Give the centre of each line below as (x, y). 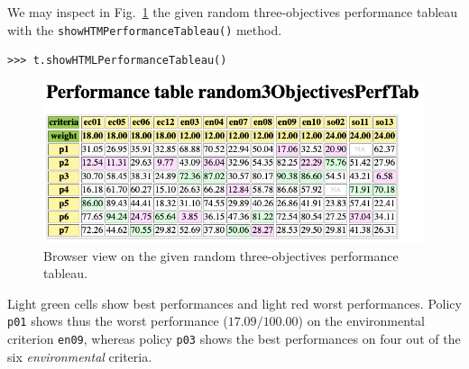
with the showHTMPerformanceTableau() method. (145, 29)
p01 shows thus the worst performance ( (118, 321)
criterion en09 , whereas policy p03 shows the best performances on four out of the (234, 339)
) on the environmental (361, 321)
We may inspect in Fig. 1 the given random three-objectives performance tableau (233, 12)
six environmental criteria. (80, 356)
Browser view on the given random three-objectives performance (221, 255)
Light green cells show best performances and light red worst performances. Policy (234, 303)
